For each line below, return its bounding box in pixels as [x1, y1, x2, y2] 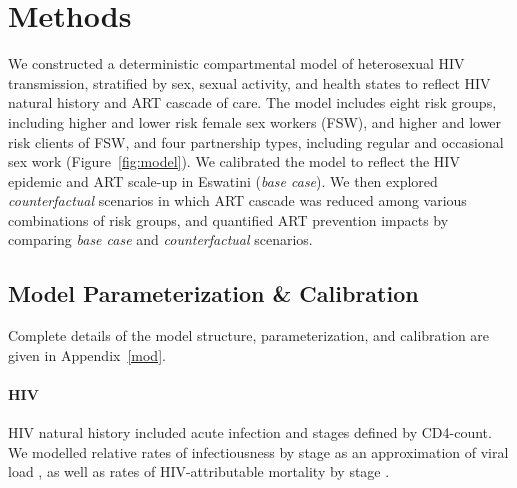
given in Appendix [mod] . [8, 344, 166, 365]
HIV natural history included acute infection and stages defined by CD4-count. [8, 422, 492, 443]
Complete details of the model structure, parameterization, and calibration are [8, 325, 490, 346]
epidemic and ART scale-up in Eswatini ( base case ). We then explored [8, 170, 438, 191]
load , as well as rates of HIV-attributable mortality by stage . [8, 461, 390, 482]
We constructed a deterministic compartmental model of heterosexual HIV [8, 53, 465, 74]
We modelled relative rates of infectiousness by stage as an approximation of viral [8, 441, 509, 462]
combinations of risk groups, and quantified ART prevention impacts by [8, 209, 449, 230]
